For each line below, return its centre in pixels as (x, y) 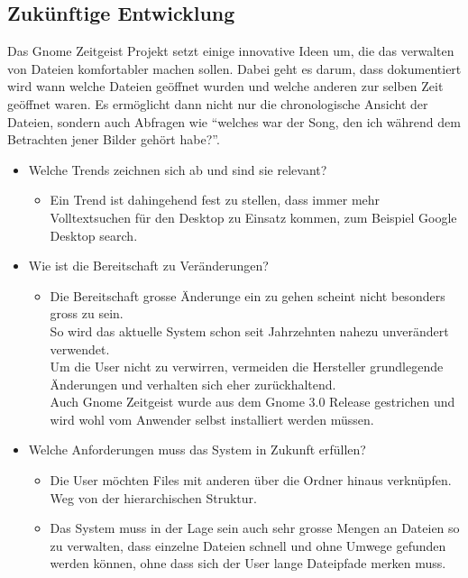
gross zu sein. (87, 313)
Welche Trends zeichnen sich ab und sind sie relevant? (178, 169)
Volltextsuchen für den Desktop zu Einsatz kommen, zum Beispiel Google (253, 217)
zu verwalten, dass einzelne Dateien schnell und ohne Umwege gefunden (248, 545)
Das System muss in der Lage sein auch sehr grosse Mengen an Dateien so (255, 528)
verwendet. (80, 349)
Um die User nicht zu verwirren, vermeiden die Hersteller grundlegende (247, 367)
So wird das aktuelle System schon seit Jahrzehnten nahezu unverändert (249, 330)
